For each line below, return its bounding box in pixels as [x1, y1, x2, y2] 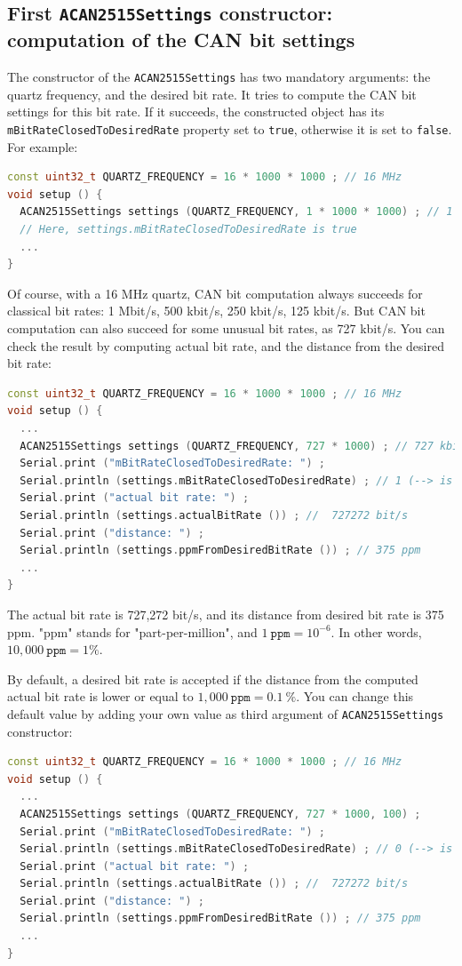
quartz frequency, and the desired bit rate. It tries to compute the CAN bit [7, 84, 417, 103]
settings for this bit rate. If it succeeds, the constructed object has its [7, 102, 385, 121]
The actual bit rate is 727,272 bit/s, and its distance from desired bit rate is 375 [7, 604, 444, 623]
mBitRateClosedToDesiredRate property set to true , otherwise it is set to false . [7, 120, 452, 139]
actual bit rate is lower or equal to [7, 687, 194, 706]
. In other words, [331, 622, 422, 641]
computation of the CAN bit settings [7, 26, 355, 53]
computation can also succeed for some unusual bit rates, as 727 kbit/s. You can [7, 319, 445, 338]
